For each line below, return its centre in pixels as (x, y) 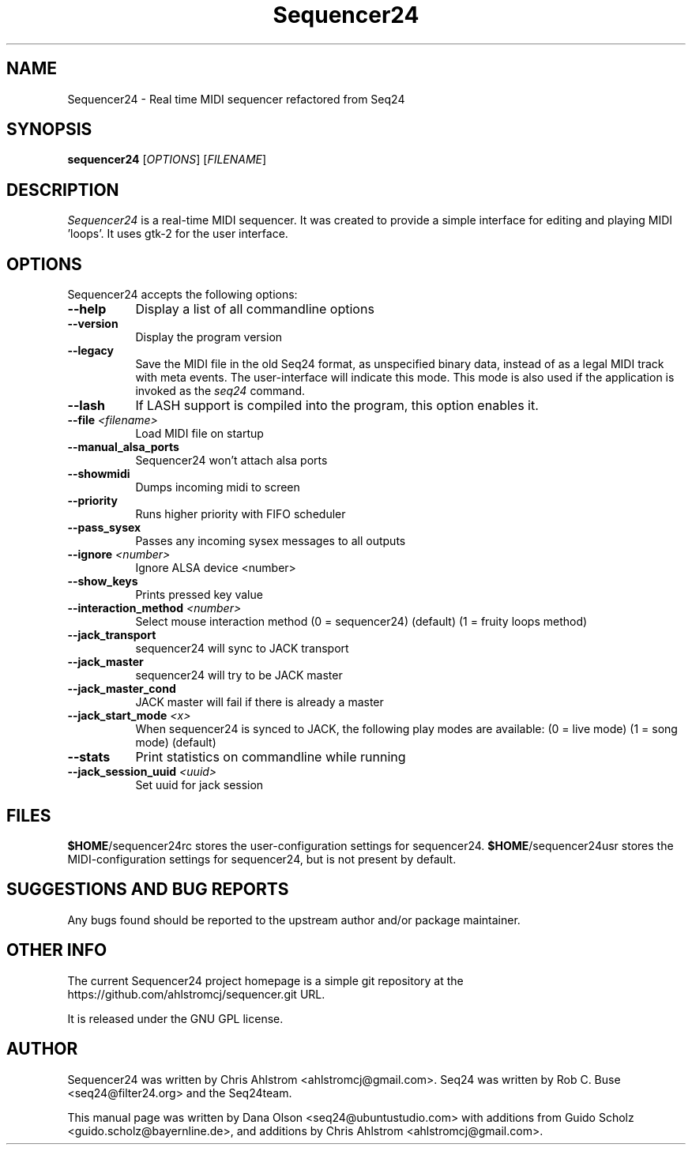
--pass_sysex (104, 528)
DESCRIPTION (63, 190)
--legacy (91, 351)
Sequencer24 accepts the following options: (182, 295)
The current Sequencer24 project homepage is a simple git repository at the (265, 980)
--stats (89, 757)
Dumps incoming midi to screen (218, 487)
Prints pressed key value (199, 595)
